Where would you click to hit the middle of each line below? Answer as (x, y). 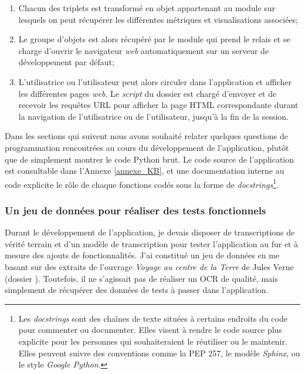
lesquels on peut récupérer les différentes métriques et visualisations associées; (158, 19)
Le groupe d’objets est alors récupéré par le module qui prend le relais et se (154, 39)
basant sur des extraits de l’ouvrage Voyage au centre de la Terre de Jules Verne (149, 266)
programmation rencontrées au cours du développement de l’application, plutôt (147, 147)
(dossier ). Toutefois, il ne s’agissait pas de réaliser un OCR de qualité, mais (141, 278)
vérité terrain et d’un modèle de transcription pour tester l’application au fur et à (152, 243)
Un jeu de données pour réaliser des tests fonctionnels (135, 210)
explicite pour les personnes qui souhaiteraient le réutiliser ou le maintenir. (153, 341)
